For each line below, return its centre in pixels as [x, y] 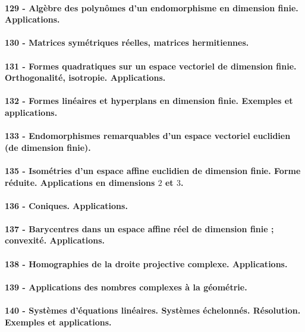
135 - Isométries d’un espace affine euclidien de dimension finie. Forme [153, 170]
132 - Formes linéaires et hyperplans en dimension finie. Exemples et [149, 101]
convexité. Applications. [55, 240]
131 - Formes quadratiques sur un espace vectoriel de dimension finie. [151, 66]
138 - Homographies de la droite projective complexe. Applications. [146, 263]
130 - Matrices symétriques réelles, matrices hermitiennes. [127, 42]
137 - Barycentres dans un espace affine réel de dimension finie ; [139, 228]
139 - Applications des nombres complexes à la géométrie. [126, 287]
